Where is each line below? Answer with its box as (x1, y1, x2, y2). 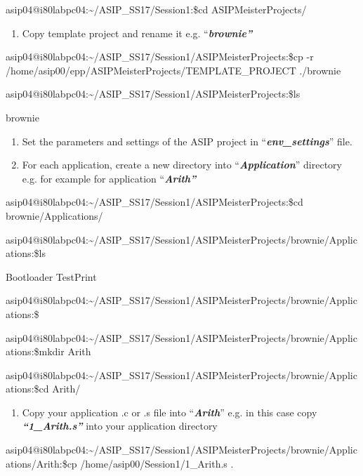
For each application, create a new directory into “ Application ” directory (22, 157, 342, 172)
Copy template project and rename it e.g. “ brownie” (22, 25, 253, 40)
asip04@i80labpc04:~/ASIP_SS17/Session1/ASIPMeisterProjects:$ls (6, 86, 301, 101)
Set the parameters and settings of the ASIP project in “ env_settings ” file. (22, 133, 352, 148)
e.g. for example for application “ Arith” (22, 171, 197, 185)
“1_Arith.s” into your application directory (22, 418, 218, 433)
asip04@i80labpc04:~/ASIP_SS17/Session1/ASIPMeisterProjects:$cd (6, 194, 303, 209)
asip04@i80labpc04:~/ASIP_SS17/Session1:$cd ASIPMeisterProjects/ (6, 2, 307, 16)
